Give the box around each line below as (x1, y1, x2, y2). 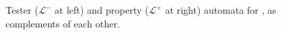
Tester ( (5, 3, 38, 16)
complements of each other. (5, 16, 120, 30)
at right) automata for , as (165, 3, 277, 16)
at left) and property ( (54, 3, 149, 16)
